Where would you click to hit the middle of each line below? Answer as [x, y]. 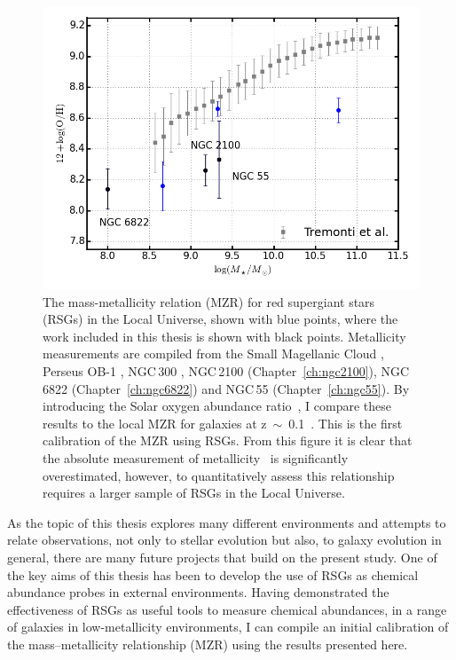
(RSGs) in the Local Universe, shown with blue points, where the [220, 319]
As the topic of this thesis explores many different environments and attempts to [227, 522]
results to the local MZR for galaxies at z [155, 423]
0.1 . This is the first [346, 423]
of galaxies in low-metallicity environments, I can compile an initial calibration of [228, 627]
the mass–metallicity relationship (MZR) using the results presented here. [208, 644]
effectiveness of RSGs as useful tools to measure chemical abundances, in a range [227, 609]
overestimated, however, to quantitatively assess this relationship [219, 475]
